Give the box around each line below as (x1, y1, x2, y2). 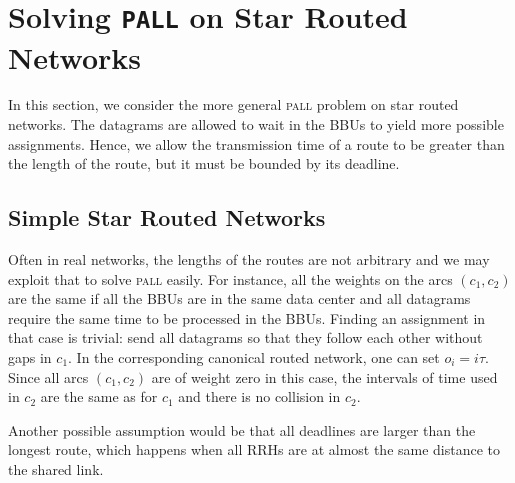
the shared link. (8, 458, 104, 479)
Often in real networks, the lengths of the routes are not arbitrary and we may (8, 249, 490, 270)
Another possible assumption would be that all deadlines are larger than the (8, 419, 476, 440)
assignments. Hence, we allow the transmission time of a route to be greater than (8, 133, 505, 154)
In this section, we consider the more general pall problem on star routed (8, 94, 459, 115)
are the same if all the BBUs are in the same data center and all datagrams (8, 288, 471, 309)
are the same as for (40, 386, 158, 407)
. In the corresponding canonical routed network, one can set (68, 346, 440, 367)
